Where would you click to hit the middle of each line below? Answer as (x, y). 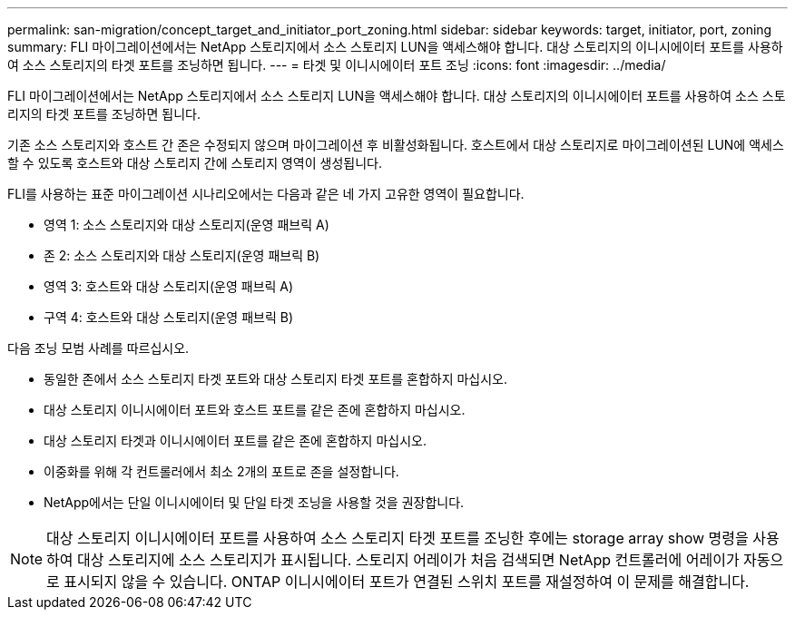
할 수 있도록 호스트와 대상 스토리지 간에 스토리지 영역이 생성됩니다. (195, 163)
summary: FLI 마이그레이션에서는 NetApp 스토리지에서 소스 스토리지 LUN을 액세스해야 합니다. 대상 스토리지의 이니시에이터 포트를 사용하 (395, 47)
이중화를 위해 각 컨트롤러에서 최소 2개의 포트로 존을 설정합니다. (221, 471)
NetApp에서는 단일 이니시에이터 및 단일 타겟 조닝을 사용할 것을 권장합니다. (254, 502)
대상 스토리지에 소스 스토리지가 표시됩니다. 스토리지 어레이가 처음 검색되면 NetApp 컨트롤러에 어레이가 (408, 560)
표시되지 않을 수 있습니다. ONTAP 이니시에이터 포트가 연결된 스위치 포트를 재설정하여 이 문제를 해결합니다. (407, 582)
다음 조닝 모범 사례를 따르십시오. (98, 348)
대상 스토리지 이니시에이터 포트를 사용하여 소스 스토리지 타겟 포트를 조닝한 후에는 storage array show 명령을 (397, 538)
